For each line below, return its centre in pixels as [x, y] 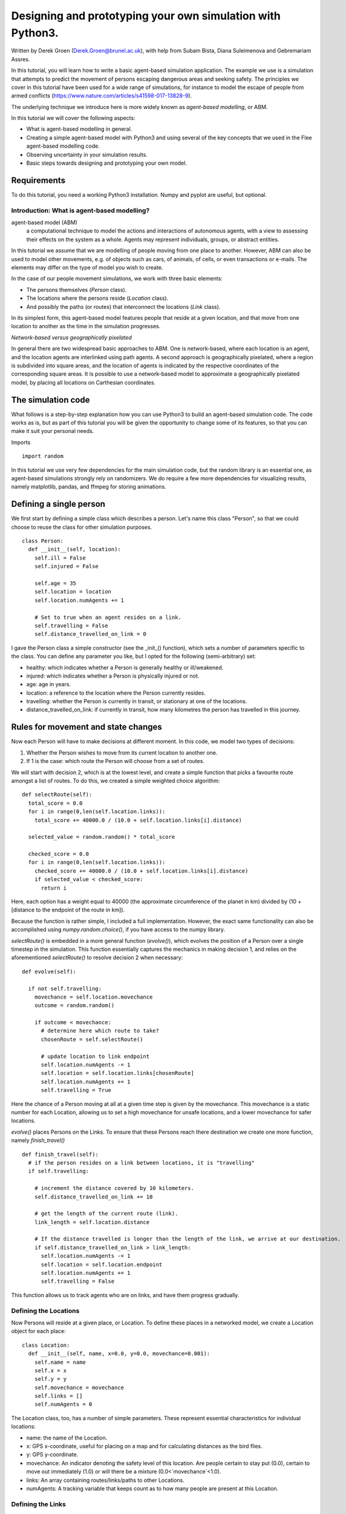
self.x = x [51, 1370]
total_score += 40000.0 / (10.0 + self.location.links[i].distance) [138, 820]
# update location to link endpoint [95, 1056]
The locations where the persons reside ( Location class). [97, 298]
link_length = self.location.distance [92, 1222]
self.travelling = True [76, 1090]
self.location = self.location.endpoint [102, 1264]
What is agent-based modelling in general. [79, 129]
